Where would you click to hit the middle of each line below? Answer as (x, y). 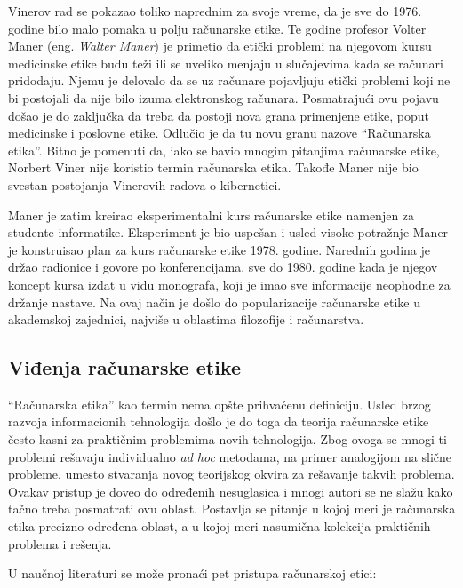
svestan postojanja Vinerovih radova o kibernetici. (145, 184)
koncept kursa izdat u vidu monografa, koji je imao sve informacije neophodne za (229, 284)
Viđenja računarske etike (124, 367)
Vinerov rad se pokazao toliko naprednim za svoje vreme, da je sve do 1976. (215, 11)
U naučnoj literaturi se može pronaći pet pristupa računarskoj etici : (192, 573)
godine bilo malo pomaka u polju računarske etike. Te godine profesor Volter (217, 28)
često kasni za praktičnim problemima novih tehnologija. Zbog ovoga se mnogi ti (228, 439)
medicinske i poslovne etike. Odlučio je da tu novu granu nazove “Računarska (220, 133)
